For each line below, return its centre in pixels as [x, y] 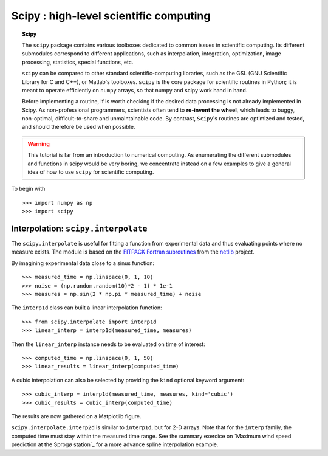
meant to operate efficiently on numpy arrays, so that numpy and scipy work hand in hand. [135, 90]
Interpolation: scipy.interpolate [79, 229]
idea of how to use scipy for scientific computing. [91, 172]
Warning [39, 143]
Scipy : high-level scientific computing [111, 16]
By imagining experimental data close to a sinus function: [83, 263]
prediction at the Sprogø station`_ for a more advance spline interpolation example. [115, 444]
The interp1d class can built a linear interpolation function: [87, 308]
